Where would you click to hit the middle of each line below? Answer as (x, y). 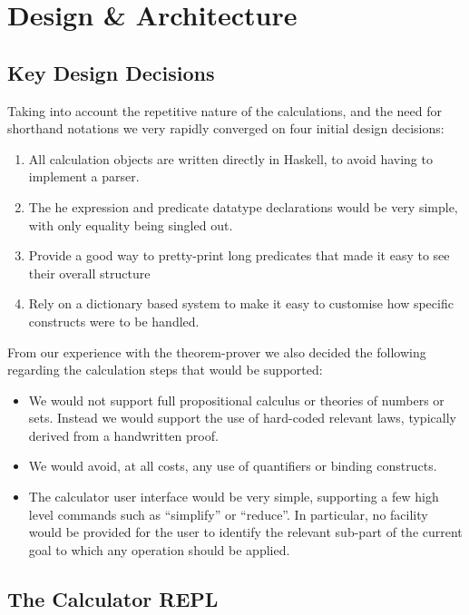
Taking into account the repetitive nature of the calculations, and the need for (225, 110)
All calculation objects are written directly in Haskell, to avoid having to (230, 158)
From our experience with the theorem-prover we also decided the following (217, 351)
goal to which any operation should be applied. (159, 549)
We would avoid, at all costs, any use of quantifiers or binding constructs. (233, 466)
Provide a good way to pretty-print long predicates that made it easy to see (239, 255)
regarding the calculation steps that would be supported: (165, 370)
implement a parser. (84, 176)
